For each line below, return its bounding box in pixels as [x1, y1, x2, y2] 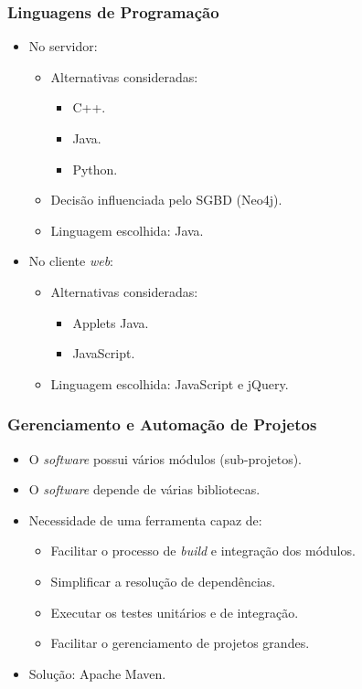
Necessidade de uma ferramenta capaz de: [28, 510, 262, 529]
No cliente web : [28, 251, 113, 270]
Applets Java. [72, 313, 149, 332]
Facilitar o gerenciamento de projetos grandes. [50, 633, 310, 652]
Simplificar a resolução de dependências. [50, 571, 276, 590]
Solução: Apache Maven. [28, 663, 166, 683]
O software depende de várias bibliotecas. [28, 480, 261, 499]
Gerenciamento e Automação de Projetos [7, 413, 317, 436]
